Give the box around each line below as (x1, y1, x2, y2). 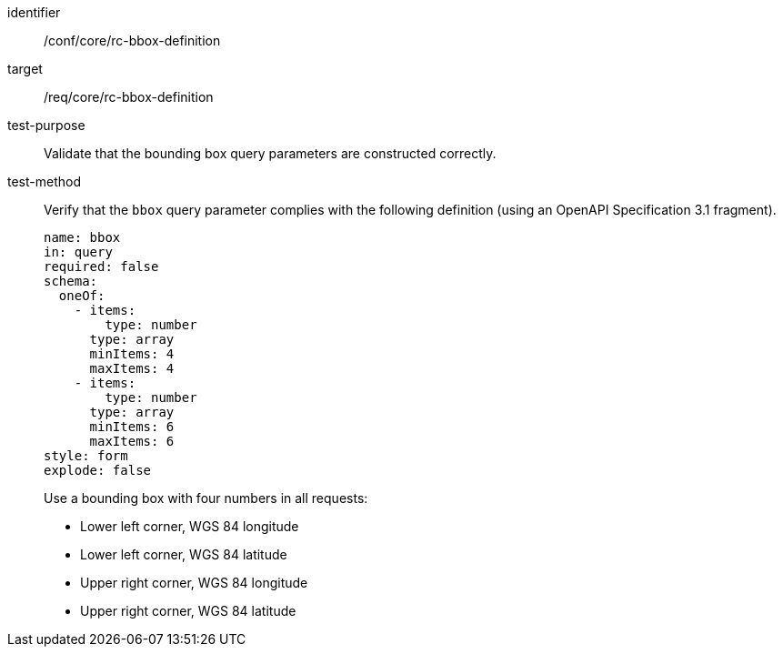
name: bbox (44, 230, 121, 245)
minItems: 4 (89, 347, 175, 361)
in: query (44, 245, 113, 259)
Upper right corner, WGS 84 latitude (80, 603, 296, 619)
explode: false (44, 463, 152, 478)
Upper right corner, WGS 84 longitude (80, 575, 308, 590)
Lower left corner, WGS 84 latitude (80, 547, 287, 562)
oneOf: (58, 288, 105, 303)
